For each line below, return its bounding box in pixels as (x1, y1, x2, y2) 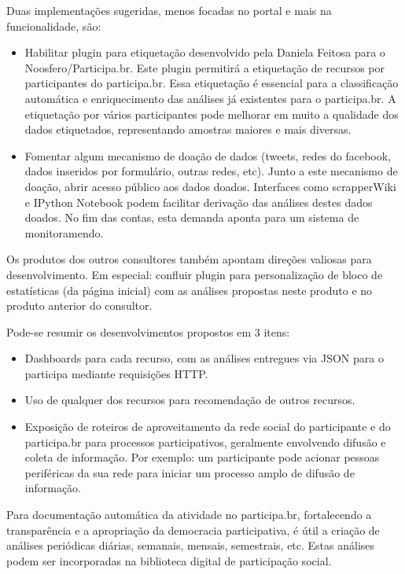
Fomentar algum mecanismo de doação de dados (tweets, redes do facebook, (24, 147, 392, 164)
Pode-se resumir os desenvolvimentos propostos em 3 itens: (6, 323, 290, 340)
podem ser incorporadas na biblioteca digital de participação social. (6, 552, 332, 568)
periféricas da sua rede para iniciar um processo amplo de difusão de (24, 464, 355, 480)
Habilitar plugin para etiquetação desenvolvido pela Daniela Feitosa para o (24, 44, 385, 61)
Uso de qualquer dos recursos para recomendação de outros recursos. (24, 392, 355, 408)
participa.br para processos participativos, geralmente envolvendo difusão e (24, 433, 386, 450)
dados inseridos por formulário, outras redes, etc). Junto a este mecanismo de (24, 163, 398, 179)
